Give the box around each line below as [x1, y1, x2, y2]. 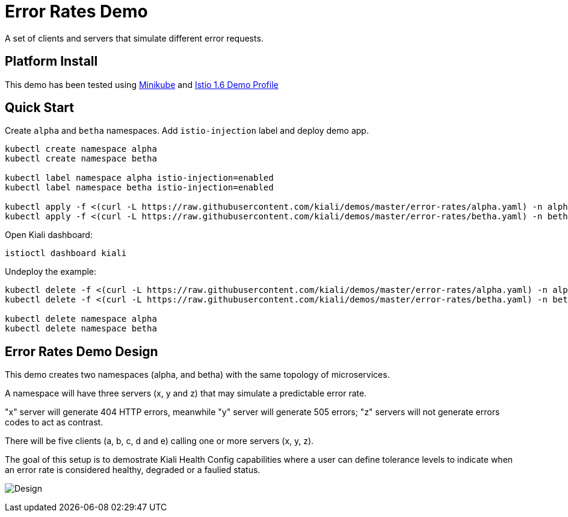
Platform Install [5, 54, 98, 69]
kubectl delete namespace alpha [5, 314, 157, 324]
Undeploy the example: [5, 266, 97, 277]
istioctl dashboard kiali [5, 248, 127, 258]
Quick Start [5, 100, 74, 116]
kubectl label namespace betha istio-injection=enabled [5, 183, 274, 193]
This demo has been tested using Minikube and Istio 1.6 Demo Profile [5, 79, 279, 90]
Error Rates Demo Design [5, 343, 158, 359]
